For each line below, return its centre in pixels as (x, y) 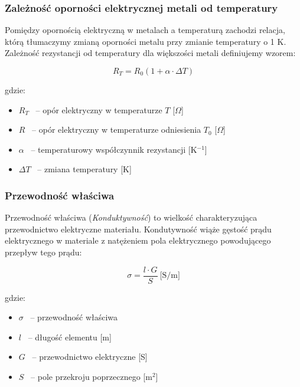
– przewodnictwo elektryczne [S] (90, 357)
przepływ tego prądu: (43, 252)
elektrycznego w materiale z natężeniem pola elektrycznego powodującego (138, 240)
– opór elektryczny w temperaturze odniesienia (117, 129)
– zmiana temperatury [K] (84, 169)
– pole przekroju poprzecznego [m (92, 376)
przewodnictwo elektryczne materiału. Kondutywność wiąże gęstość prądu (138, 229)
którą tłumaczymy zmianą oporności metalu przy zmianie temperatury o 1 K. (146, 41)
